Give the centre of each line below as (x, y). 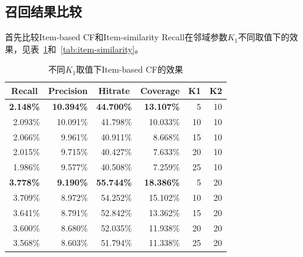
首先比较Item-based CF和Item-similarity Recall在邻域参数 (116, 37)
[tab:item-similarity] (98, 49)
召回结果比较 (43, 11)
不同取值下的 (264, 37)
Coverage (160, 90)
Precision (68, 90)
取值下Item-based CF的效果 (130, 69)
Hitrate (114, 90)
